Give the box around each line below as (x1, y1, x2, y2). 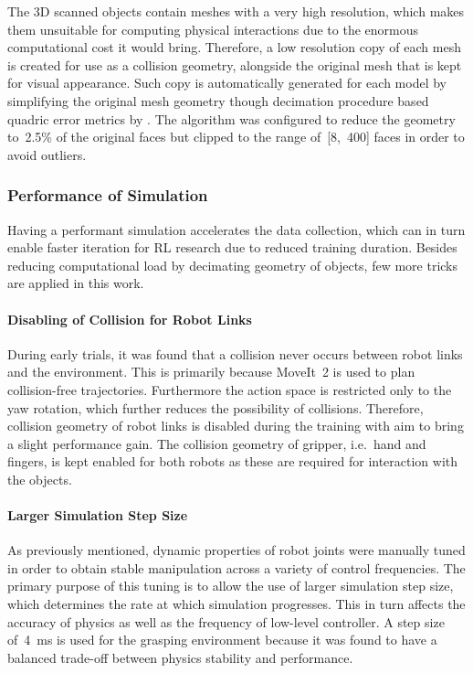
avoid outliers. (7, 144, 87, 164)
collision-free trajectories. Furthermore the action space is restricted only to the (7, 379, 452, 399)
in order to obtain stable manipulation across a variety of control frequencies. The (7, 558, 466, 577)
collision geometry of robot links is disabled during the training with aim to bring (7, 416, 464, 435)
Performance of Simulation (7, 184, 208, 207)
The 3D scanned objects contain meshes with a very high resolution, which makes (7, 2, 465, 20)
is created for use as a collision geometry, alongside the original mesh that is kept (7, 55, 462, 74)
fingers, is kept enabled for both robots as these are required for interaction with (7, 452, 458, 471)
